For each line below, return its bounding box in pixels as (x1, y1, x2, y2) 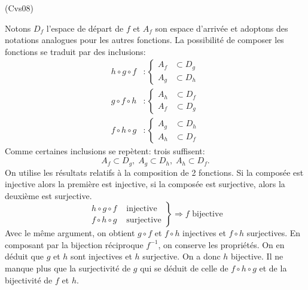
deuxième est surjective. (5, 189, 92, 202)
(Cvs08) (5, 2, 33, 14)
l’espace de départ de (46, 22, 124, 34)
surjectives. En (246, 227, 301, 239)
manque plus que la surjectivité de (5, 262, 131, 274)
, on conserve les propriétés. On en (158, 238, 285, 251)
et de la (259, 262, 287, 274)
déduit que (5, 250, 44, 262)
